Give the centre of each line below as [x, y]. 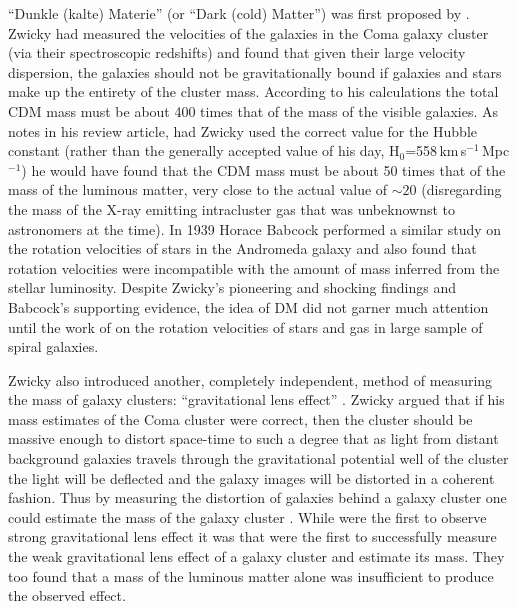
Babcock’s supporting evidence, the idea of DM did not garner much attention [248, 306]
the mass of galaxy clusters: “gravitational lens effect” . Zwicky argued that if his [256, 399]
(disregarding [461, 189]
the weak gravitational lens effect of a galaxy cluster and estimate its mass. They [256, 556]
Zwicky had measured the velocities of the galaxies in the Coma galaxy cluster [248, 32]
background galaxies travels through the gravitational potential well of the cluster [258, 458]
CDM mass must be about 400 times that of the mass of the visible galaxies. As [253, 110]
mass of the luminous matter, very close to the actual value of [198, 189]
